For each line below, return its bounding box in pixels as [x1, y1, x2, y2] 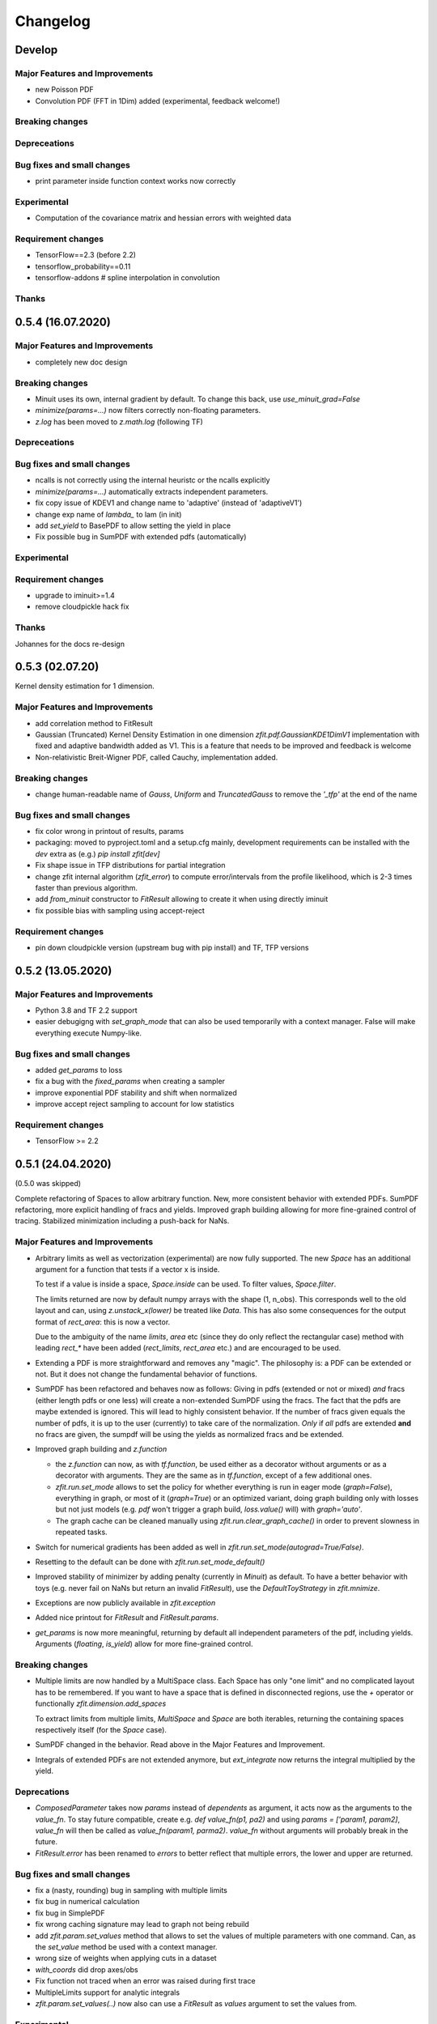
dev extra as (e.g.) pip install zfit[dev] [35, 848, 161, 858]
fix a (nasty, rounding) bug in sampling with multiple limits [35, 1885, 228, 1894]
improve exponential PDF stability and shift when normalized [35, 1087, 238, 1097]
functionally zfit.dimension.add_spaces [35, 1699, 167, 1708]
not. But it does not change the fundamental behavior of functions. [35, 1369, 258, 1380]
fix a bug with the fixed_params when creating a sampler [35, 1077, 226, 1086]
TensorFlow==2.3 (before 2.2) [35, 250, 137, 260]
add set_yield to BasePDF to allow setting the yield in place [35, 521, 231, 530]
